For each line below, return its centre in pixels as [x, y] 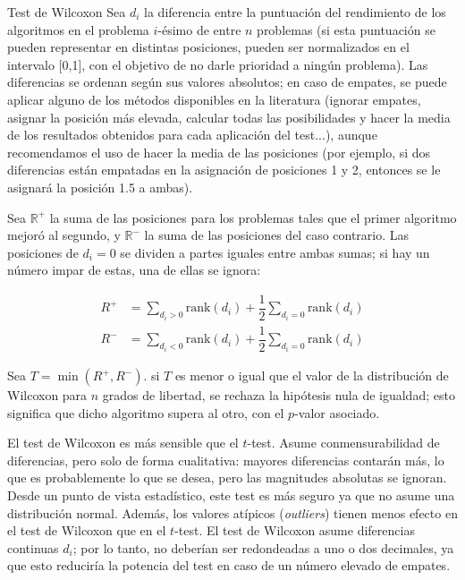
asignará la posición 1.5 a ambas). [100, 187]
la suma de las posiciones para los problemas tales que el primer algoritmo [253, 217]
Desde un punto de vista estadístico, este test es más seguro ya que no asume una [231, 495]
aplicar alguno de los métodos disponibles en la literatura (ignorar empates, [214, 99]
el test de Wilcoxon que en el [87, 530]
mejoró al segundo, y [64, 235]
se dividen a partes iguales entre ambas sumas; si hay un [275, 252]
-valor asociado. [337, 412]
